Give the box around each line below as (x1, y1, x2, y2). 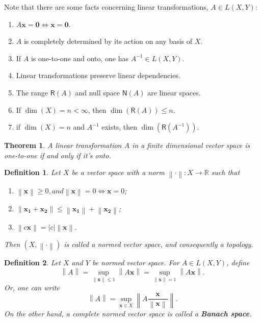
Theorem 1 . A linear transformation (4, 140, 122, 151)
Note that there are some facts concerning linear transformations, (4, 2, 208, 12)
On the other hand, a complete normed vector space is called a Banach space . (4, 308, 252, 319)
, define (226, 257, 250, 268)
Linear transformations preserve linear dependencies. (16, 70, 180, 81)
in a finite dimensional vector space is (132, 140, 250, 151)
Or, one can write (4, 282, 60, 293)
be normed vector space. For (92, 257, 179, 268)
